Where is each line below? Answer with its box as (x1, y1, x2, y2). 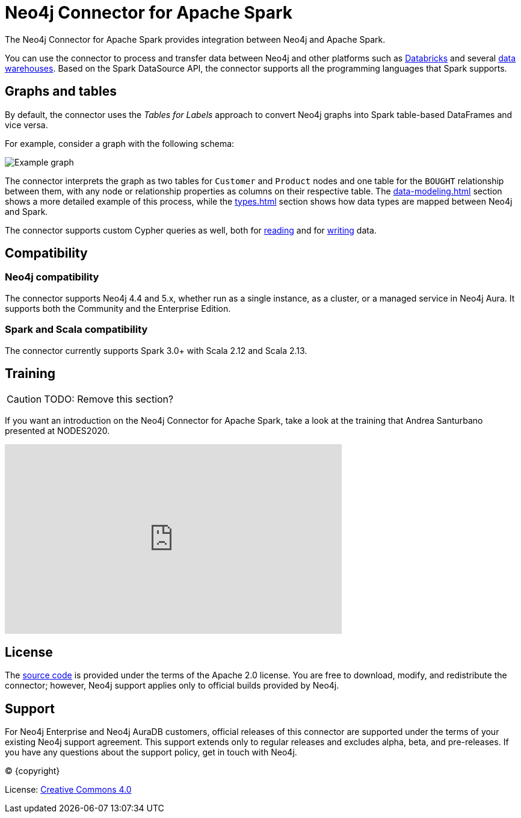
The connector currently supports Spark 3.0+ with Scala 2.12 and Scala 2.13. (5, 345, 307, 356)
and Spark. (5, 206, 48, 217)
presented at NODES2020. (5, 426, 110, 436)
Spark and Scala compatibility (5, 323, 148, 336)
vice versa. (5, 119, 48, 130)
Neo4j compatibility (5, 271, 99, 284)
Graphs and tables (5, 84, 117, 99)
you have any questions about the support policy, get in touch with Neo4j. (5, 747, 297, 758)
